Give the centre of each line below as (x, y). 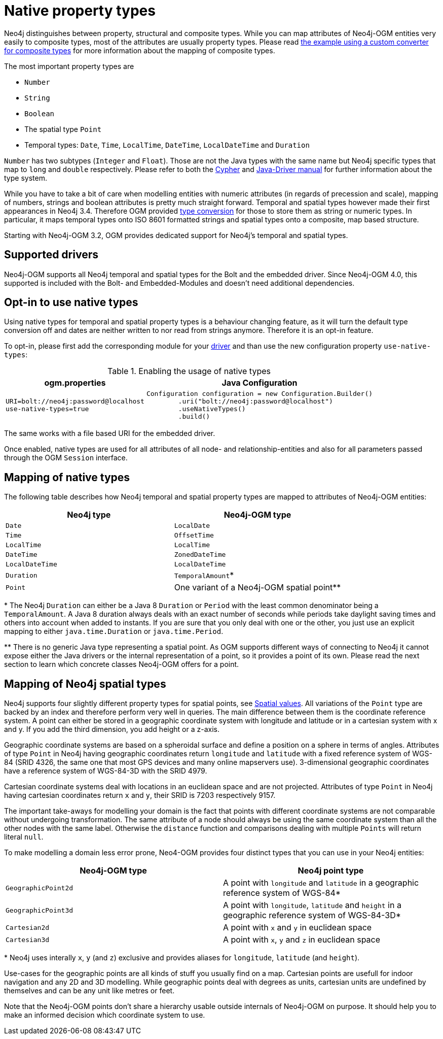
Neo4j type (89, 515)
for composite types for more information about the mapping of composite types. (140, 50)
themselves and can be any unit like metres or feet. (89, 991)
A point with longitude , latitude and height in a (312, 905)
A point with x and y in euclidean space (298, 928)
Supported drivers (51, 255)
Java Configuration (260, 383)
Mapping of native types (67, 477)
